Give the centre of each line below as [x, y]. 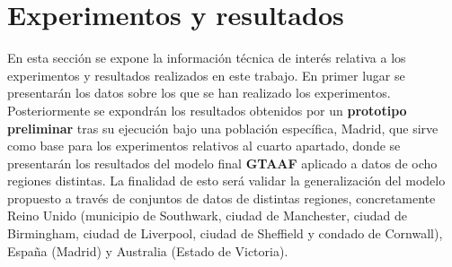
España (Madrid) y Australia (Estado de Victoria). [148, 250]
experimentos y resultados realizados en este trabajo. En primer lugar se [206, 75]
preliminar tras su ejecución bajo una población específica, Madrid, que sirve [223, 128]
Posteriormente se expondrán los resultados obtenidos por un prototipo [207, 110]
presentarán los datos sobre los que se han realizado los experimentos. [199, 93]
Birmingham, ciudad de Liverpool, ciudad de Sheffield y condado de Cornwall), [225, 233]
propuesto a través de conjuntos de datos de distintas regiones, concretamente [222, 198]
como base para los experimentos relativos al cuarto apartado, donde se [204, 146]
